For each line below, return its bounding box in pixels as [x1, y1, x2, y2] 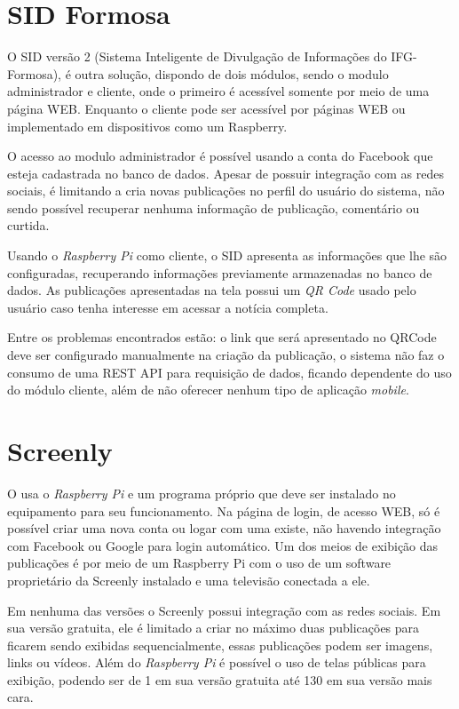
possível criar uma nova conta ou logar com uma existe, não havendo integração [7, 519, 441, 538]
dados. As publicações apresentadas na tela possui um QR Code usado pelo [7, 281, 416, 299]
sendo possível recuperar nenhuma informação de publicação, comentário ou [7, 198, 420, 217]
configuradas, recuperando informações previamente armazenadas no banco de [7, 263, 432, 282]
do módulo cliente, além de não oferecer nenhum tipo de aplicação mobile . [7, 380, 409, 399]
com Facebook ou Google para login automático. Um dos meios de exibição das [7, 536, 439, 554]
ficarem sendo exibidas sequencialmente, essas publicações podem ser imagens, [7, 635, 433, 654]
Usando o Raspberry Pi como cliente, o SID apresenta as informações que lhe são [7, 246, 447, 265]
